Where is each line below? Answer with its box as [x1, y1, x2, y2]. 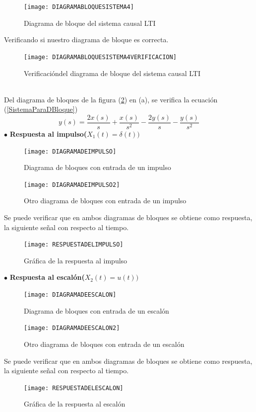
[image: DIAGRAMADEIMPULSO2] [24, 181, 120, 188]
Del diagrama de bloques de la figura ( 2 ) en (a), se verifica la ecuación [4, 94, 218, 104]
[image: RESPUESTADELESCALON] [24, 384, 124, 392]
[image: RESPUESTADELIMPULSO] [24, 241, 124, 248]
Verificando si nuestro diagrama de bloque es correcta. [4, 34, 169, 45]
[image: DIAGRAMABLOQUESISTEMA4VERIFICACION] [24, 53, 177, 61]
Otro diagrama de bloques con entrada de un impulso [24, 195, 187, 206]
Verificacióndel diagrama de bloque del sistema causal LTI [24, 68, 200, 78]
